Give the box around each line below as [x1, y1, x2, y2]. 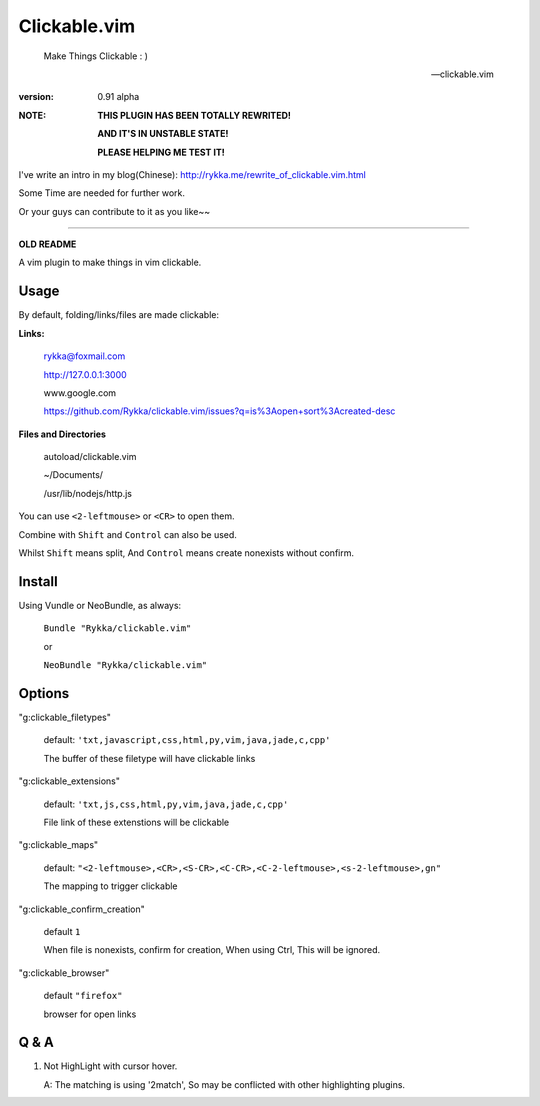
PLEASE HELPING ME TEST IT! [97, 146, 225, 158]
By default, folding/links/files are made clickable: [18, 309, 220, 321]
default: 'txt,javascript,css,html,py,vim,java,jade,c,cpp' [43, 734, 331, 746]
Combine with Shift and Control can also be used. [18, 528, 237, 540]
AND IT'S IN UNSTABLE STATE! [97, 128, 229, 140]
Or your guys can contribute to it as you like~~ [18, 205, 211, 217]
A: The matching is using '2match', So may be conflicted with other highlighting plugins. [43, 1078, 405, 1090]
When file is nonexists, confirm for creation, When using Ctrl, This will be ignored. [43, 944, 381, 956]
